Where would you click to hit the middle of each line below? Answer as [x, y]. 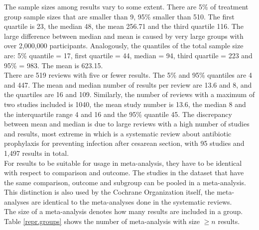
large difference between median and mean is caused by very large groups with [124, 36]
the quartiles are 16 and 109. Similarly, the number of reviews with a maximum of [129, 94]
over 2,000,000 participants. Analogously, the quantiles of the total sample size [124, 46]
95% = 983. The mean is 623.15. [54, 65]
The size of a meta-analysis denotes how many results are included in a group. [124, 211]
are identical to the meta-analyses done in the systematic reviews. [131, 201]
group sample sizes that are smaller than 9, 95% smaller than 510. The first [119, 16]
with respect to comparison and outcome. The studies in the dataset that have [124, 172]
